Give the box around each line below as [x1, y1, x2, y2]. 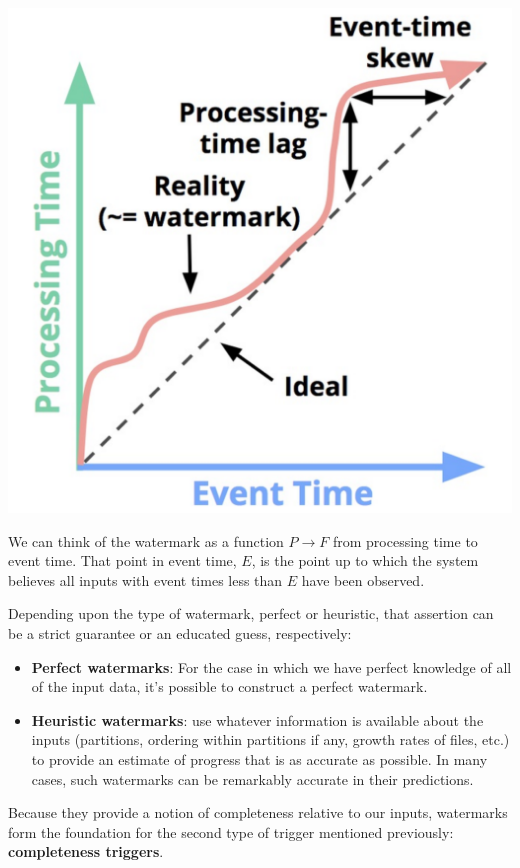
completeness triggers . [8, 841, 164, 862]
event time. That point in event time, [8, 550, 237, 571]
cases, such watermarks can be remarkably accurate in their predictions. [31, 768, 474, 789]
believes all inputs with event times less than [8, 569, 283, 590]
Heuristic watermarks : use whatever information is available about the [31, 709, 484, 730]
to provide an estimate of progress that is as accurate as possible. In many [31, 748, 488, 769]
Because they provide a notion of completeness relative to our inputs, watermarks [8, 802, 508, 823]
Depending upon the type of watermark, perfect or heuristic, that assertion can [8, 603, 494, 624]
